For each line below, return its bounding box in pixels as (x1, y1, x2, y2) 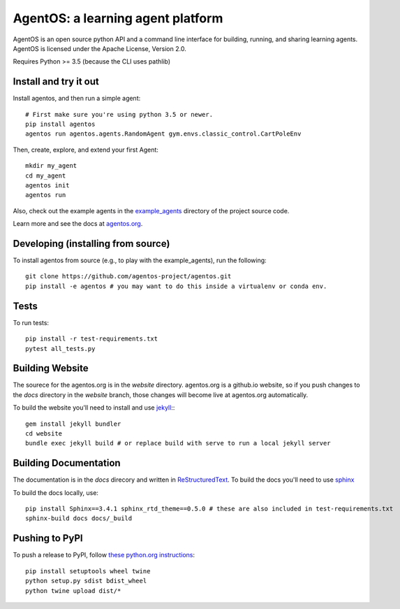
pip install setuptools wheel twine (25, 567, 151, 575)
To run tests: (13, 318, 49, 327)
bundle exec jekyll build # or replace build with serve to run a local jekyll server (25, 439, 331, 447)
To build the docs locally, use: (13, 488, 99, 496)
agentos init (25, 181, 70, 189)
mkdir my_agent (25, 162, 77, 170)
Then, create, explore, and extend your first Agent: (13, 145, 158, 154)
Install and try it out (13, 76, 99, 87)
